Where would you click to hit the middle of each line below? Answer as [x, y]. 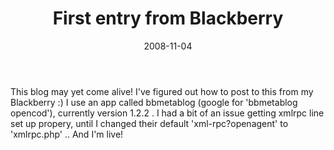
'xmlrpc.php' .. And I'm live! [67, 134]
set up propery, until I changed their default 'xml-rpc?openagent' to [149, 123]
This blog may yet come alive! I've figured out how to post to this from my [162, 91]
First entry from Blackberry [168, 18]
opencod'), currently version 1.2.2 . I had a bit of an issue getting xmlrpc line [167, 113]
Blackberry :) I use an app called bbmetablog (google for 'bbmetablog [154, 102]
